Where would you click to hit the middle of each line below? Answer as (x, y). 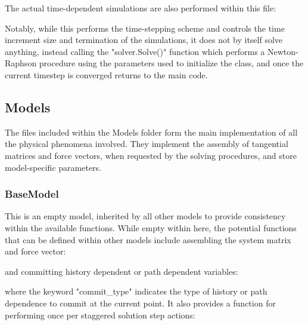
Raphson (21, 63)
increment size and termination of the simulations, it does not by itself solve (144, 40)
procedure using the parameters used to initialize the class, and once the (171, 63)
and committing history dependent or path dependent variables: (122, 271)
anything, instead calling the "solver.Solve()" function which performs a (135, 51)
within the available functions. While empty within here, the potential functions (151, 227)
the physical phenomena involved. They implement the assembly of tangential (147, 144)
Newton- (283, 51)
